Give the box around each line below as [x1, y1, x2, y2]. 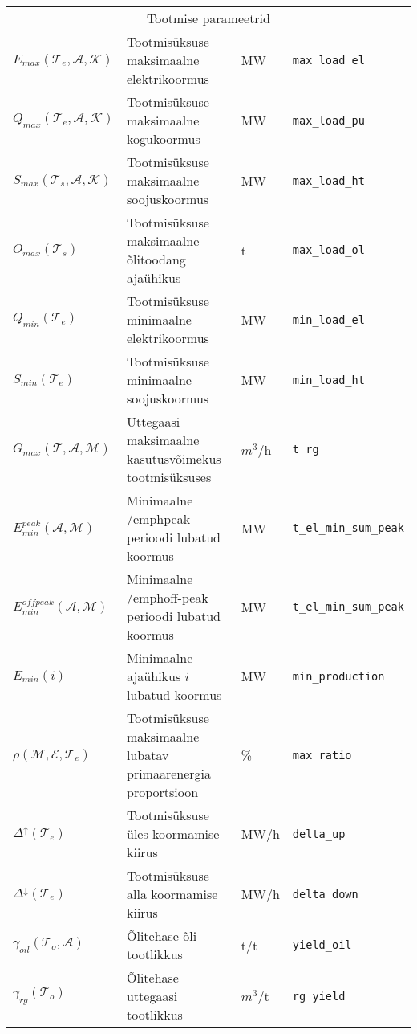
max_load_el [292, 53, 365, 67]
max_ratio [292, 748, 352, 762]
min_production [292, 669, 385, 683]
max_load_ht [292, 174, 365, 187]
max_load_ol [292, 243, 365, 256]
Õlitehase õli [127, 926, 197, 945]
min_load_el [292, 313, 365, 326]
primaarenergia [127, 764, 212, 783]
